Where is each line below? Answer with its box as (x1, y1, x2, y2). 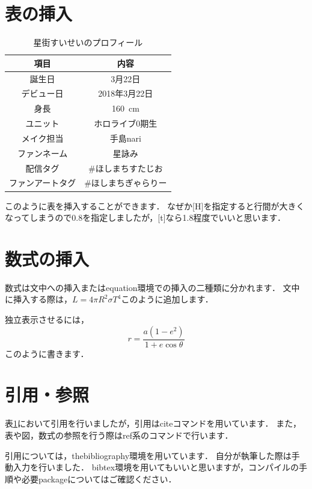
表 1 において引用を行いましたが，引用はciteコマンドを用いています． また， (5, 417, 301, 430)
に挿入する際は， (5, 293, 72, 305)
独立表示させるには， (5, 313, 89, 326)
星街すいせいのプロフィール (33, 36, 143, 49)
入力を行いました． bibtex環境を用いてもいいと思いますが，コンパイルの (13, 461, 299, 473)
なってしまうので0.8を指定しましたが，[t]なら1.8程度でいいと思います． (5, 211, 286, 224)
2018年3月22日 (98, 87, 153, 100)
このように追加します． (121, 293, 213, 305)
